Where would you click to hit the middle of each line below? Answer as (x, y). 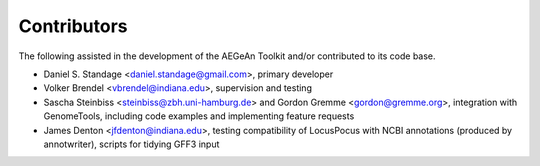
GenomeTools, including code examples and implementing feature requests (199, 116)
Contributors (73, 26)
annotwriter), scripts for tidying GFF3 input (131, 144)
